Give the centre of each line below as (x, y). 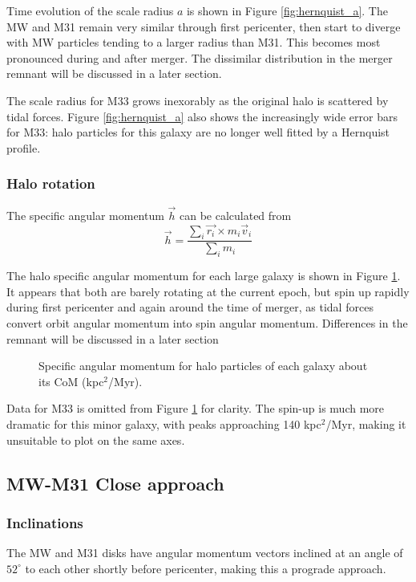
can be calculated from (235, 215)
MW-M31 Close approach (115, 483)
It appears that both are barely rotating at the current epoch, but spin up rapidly (208, 291)
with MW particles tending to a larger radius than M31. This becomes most (194, 42)
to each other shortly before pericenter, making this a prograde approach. (206, 568)
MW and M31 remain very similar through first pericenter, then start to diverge (204, 26)
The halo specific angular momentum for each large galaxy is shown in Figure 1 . (204, 276)
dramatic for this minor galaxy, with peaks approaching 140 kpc (164, 423)
